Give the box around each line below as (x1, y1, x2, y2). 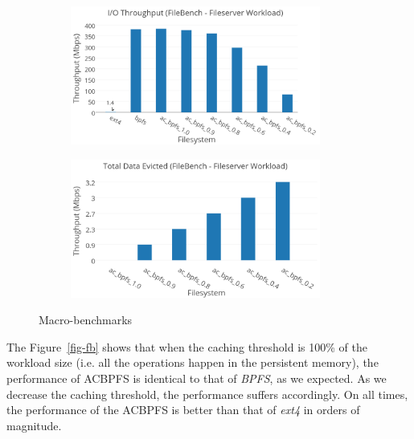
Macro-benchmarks (39, 311, 133, 328)
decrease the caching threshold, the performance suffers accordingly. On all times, (6, 385, 408, 402)
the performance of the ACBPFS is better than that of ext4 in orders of (6, 401, 360, 418)
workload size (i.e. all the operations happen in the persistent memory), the (6, 354, 379, 371)
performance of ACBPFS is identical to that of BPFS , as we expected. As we (6, 369, 387, 386)
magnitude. (6, 417, 62, 433)
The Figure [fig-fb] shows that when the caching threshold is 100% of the (6, 338, 367, 355)
